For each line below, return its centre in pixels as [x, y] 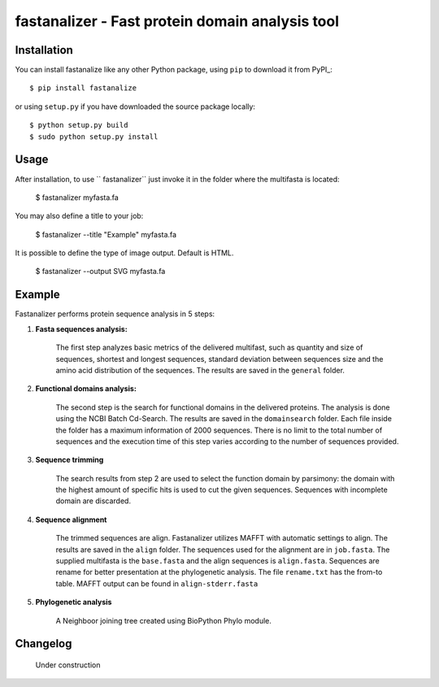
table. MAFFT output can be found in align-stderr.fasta [157, 583]
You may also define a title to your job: [79, 216]
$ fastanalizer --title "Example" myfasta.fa [106, 234]
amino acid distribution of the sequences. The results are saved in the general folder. [200, 370]
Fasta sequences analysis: [81, 328]
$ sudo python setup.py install [94, 137]
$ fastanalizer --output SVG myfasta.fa [100, 272]
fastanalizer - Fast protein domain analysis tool [177, 21]
